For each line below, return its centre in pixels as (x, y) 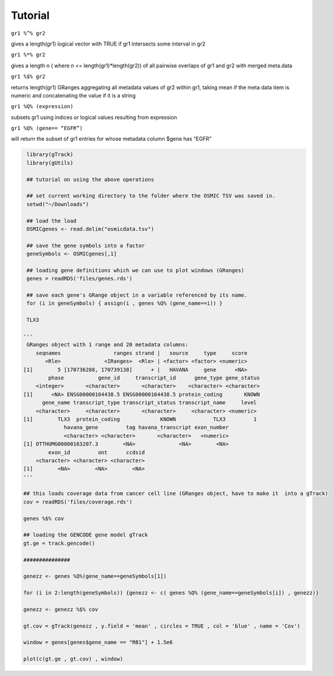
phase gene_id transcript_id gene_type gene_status (154, 378)
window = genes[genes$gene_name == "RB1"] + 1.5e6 (98, 642)
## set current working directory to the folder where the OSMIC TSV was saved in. (151, 196)
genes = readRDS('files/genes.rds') (80, 279)
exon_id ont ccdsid (96, 452)
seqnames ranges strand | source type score (142, 353)
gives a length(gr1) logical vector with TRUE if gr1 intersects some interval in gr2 (108, 44)
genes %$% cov (44, 518)
